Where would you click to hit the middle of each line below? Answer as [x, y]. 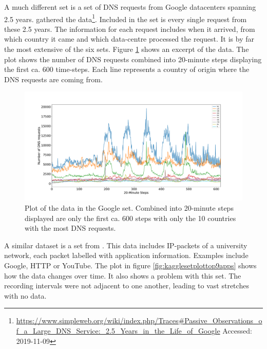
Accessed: [237, 330]
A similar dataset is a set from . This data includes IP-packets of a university [126, 245]
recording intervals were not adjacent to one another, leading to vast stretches [127, 286]
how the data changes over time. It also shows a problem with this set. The [123, 275]
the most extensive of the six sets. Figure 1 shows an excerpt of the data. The [127, 49]
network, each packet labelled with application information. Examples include [126, 255]
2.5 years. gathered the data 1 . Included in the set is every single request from [126, 18]
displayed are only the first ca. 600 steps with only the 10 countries [130, 218]
